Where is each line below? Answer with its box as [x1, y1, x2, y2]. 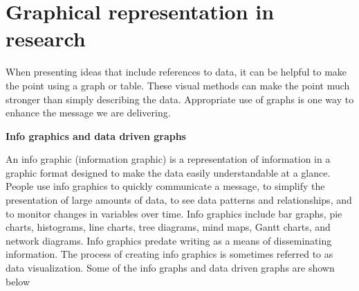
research [6, 24, 86, 53]
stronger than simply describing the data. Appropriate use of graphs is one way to [6, 91, 354, 106]
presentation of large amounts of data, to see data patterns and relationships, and [6, 193, 352, 207]
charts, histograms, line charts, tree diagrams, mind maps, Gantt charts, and [6, 220, 331, 234]
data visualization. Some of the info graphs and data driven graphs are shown [6, 261, 335, 275]
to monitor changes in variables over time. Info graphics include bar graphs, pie [6, 206, 342, 220]
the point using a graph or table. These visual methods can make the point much [6, 78, 350, 92]
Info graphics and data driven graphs [6, 128, 186, 143]
